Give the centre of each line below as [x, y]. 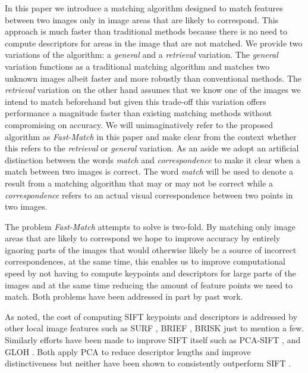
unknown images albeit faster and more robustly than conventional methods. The [153, 78]
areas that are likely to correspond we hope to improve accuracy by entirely [143, 238]
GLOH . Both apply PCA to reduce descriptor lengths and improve [128, 351]
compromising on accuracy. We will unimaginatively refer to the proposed [139, 124]
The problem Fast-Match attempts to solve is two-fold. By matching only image [150, 226]
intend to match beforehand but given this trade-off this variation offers [136, 101]
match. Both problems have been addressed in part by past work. [124, 296]
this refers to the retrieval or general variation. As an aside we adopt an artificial [152, 148]
